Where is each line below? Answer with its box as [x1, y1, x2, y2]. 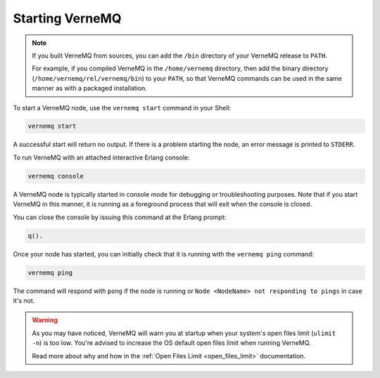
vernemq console [27, 172, 84, 180]
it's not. [13, 296, 35, 305]
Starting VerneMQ [13, 11, 122, 26]
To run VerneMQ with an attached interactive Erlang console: [13, 153, 190, 162]
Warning [32, 316, 58, 325]
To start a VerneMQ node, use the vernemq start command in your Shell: [13, 103, 232, 112]
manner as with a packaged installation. [32, 84, 147, 93]
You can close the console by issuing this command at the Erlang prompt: [13, 213, 227, 221]
